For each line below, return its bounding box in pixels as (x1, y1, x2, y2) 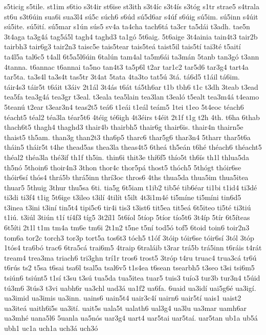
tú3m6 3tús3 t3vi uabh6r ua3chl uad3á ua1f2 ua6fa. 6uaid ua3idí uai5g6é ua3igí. (4, 282, 256, 293)
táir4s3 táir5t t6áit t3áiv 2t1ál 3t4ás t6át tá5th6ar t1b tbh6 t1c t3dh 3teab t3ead (4, 81, 258, 92)
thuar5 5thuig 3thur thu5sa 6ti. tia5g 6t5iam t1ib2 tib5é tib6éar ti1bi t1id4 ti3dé (4, 182, 257, 192)
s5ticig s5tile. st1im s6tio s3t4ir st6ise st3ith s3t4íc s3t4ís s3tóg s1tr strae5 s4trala (4, 1, 260, 11)
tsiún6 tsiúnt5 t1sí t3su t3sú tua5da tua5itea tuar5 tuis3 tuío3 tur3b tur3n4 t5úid (4, 272, 260, 283)
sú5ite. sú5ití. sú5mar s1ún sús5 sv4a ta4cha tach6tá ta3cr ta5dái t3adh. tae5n (4, 21, 250, 32)
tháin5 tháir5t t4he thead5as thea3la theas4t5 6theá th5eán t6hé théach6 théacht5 (4, 142, 262, 152)
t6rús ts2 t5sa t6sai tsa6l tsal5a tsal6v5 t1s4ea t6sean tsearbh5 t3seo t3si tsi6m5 (4, 262, 255, 273)
